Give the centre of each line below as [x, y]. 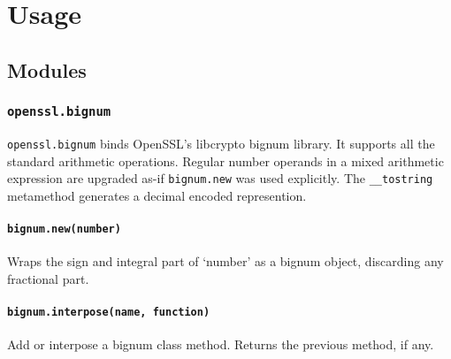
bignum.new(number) [64, 229]
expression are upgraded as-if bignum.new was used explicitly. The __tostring [220, 178]
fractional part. [48, 278]
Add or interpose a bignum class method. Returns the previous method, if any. [221, 344]
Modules [47, 69]
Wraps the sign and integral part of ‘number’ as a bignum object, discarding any [225, 261]
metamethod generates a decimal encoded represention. [157, 195]
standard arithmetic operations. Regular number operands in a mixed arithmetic [225, 160]
